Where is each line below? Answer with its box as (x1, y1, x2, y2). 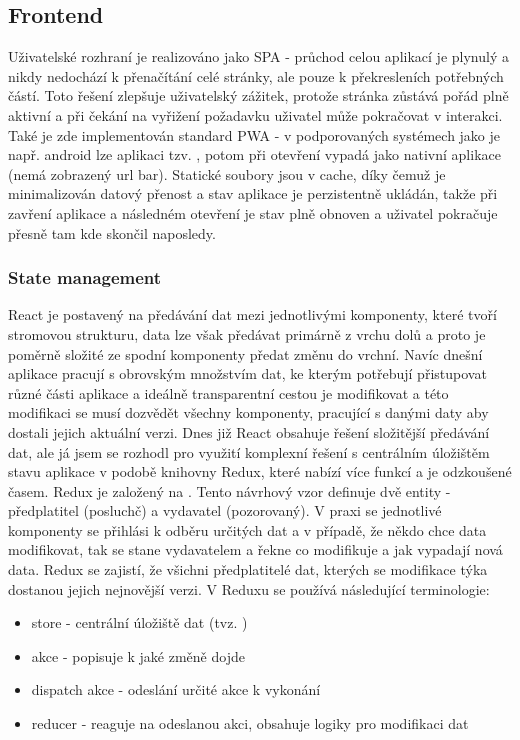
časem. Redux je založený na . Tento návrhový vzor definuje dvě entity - (8, 480, 451, 501)
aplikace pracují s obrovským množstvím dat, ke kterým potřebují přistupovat (8, 363, 487, 384)
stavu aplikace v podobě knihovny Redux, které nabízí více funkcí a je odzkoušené (8, 461, 512, 482)
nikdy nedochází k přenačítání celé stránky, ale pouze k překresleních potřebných (8, 65, 504, 86)
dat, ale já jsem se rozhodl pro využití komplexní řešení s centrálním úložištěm (8, 441, 490, 462)
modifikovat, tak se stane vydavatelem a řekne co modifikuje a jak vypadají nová (8, 539, 503, 560)
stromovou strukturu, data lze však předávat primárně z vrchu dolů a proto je (8, 323, 486, 344)
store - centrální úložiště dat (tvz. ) (31, 612, 248, 633)
